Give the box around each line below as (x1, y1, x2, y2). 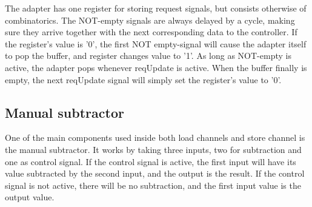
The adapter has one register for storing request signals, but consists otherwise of (5, 2, 307, 14)
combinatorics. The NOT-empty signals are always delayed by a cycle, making (5, 13, 295, 26)
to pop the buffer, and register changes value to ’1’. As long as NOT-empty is (5, 49, 291, 62)
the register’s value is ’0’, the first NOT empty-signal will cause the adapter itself (5, 37, 307, 50)
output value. (5, 191, 55, 203)
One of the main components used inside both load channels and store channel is (5, 131, 305, 144)
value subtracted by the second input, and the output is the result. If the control (5, 167, 305, 180)
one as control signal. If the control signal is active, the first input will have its (5, 155, 296, 168)
